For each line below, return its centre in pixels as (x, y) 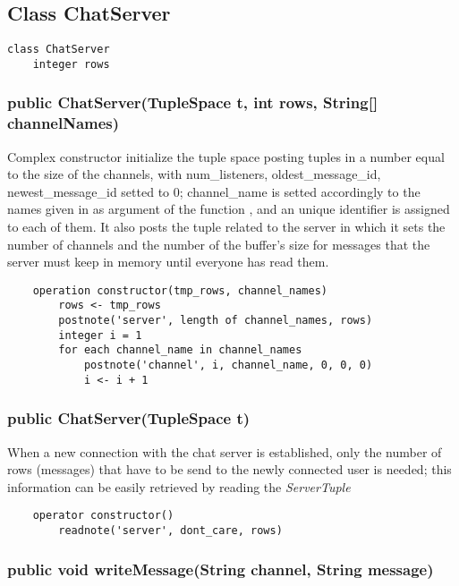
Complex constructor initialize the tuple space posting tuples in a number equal (226, 156)
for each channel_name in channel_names (180, 350)
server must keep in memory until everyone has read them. (168, 262)
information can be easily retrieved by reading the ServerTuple (179, 486)
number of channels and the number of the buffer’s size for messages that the (219, 244)
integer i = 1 (100, 335)
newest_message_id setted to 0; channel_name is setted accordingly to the (214, 191)
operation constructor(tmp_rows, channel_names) (180, 290)
